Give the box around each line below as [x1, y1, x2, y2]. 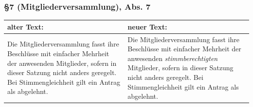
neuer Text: [127, 21, 167, 31]
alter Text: [7, 21, 44, 31]
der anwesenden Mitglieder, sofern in [7, 58, 117, 68]
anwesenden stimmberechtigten [127, 53, 218, 63]
